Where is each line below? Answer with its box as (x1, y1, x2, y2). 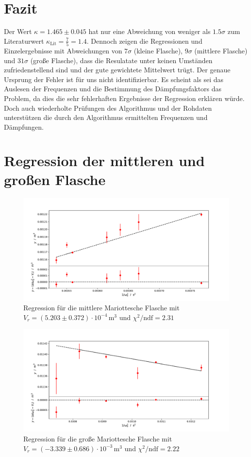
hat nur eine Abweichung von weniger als (88, 26, 211, 36)
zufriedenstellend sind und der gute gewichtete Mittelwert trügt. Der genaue (4, 65, 231, 75)
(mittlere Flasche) (194, 46, 248, 56)
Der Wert (4, 26, 32, 36)
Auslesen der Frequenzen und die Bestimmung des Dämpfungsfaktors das (4, 84, 222, 94)
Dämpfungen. (4, 121, 44, 132)
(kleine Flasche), (134, 46, 183, 56)
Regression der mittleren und (4, 150, 205, 170)
